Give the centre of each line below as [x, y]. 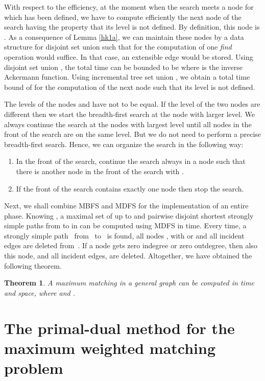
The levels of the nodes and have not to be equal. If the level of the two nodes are [132, 104]
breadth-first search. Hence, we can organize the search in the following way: [124, 144]
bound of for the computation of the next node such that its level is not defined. [130, 87]
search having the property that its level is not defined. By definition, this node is [132, 27]
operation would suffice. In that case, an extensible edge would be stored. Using [129, 56]
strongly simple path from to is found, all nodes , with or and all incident [124, 235]
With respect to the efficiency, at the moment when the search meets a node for [129, 7]
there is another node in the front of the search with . [100, 171]
